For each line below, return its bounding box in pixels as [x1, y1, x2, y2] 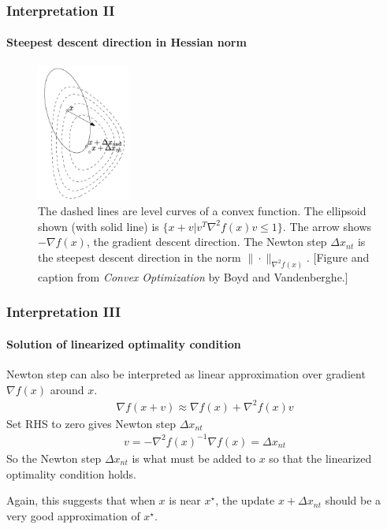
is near [169, 492, 201, 509]
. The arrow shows [282, 218, 372, 234]
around [50, 381, 84, 397]
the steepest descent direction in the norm [38, 248, 241, 265]
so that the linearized [269, 449, 372, 466]
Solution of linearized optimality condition [6, 335, 241, 352]
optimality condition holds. [6, 465, 137, 482]
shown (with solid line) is [38, 218, 159, 234]
